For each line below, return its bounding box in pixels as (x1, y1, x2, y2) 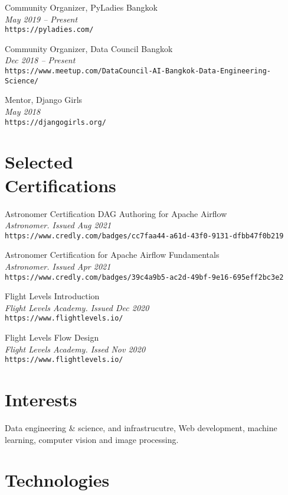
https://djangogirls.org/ (5, 118, 106, 127)
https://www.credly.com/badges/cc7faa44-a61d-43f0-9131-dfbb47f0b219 (5, 231, 284, 240)
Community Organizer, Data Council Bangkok (5, 42, 173, 54)
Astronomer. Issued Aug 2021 (5, 219, 112, 231)
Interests (5, 387, 77, 412)
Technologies (5, 468, 110, 492)
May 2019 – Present (5, 12, 78, 25)
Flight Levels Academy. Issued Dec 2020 (5, 301, 149, 313)
